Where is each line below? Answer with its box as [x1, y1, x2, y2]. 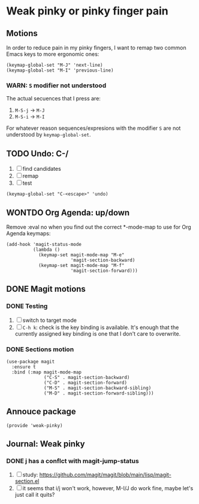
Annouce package [6, 407, 76, 417]
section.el [14, 478, 40, 485]
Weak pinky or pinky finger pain [6, 4, 169, 18]
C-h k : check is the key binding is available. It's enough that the [22, 324, 179, 331]
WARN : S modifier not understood [6, 81, 107, 90]
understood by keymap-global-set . [6, 131, 91, 138]
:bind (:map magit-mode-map [11, 369, 82, 375]
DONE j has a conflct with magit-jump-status [6, 457, 139, 466]
